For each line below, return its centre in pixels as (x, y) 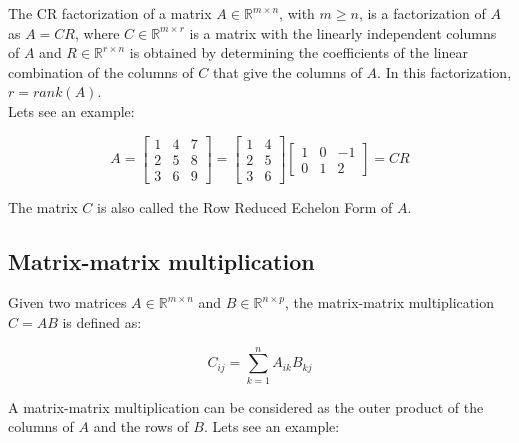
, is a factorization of (422, 13)
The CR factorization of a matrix (110, 13)
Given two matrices (67, 302)
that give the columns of (287, 71)
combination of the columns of (101, 71)
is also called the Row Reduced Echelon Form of (244, 206)
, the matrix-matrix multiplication (389, 302)
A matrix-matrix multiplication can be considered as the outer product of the (246, 406)
